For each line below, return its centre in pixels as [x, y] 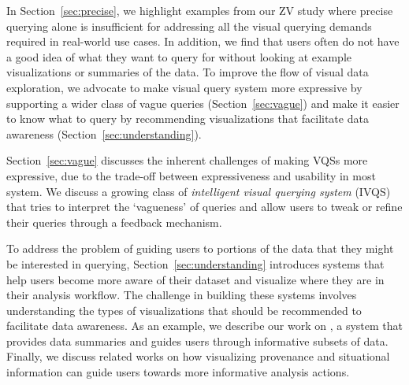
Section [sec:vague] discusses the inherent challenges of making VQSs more [187, 160]
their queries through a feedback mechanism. [114, 222]
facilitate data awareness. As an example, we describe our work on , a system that [204, 326]
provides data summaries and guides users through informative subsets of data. [197, 341]
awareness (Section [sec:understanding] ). [104, 133]
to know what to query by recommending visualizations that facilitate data [188, 118]
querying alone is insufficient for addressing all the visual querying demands [189, 26]
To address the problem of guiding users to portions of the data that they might [200, 248]
